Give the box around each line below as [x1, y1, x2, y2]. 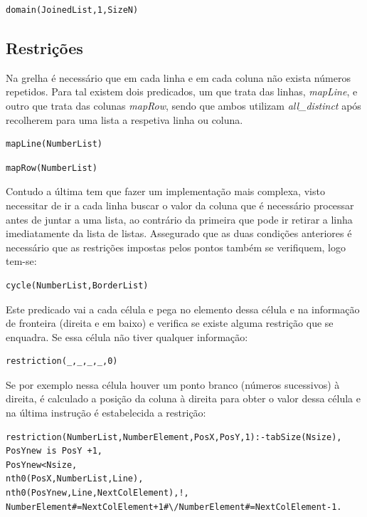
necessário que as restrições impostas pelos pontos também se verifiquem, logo [6, 239, 346, 254]
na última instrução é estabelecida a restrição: [6, 405, 206, 420]
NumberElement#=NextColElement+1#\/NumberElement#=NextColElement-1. [6, 501, 342, 512]
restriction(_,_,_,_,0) [6, 356, 118, 367]
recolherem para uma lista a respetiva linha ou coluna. [6, 112, 243, 127]
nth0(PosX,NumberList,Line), [6, 474, 144, 484]
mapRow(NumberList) [6, 162, 97, 173]
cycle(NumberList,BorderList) [6, 280, 149, 291]
